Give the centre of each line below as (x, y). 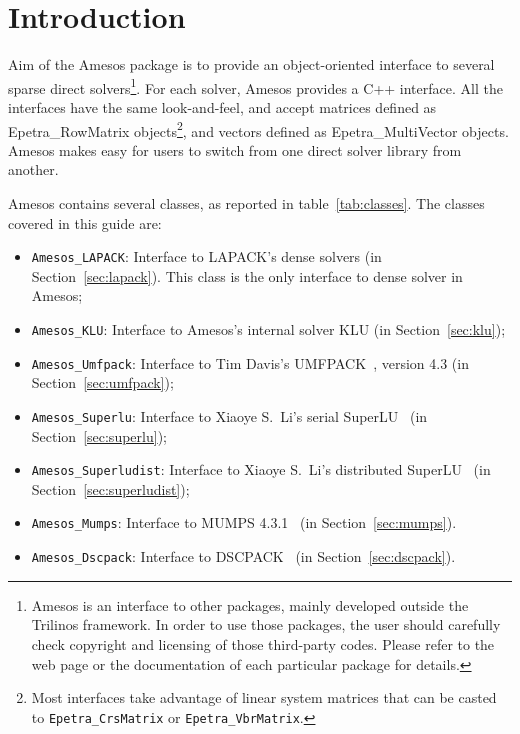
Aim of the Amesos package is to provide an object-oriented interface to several (251, 64)
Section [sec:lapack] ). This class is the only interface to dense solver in (247, 275)
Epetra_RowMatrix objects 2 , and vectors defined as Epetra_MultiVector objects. (258, 129)
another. (33, 169)
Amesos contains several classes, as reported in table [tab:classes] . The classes (246, 203)
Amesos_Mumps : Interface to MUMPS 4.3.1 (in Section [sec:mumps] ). (244, 522)
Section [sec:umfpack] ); (102, 382)
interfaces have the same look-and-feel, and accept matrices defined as (222, 106)
